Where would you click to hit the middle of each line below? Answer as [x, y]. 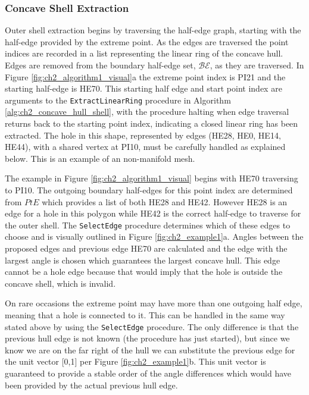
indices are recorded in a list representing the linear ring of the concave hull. [144, 53]
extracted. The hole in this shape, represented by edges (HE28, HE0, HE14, [143, 135]
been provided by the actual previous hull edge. [91, 385]
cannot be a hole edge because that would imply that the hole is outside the [144, 272]
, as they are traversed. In [257, 65]
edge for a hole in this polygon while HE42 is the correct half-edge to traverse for [153, 213]
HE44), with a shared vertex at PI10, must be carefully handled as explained [145, 147]
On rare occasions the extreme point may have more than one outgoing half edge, [154, 303]
